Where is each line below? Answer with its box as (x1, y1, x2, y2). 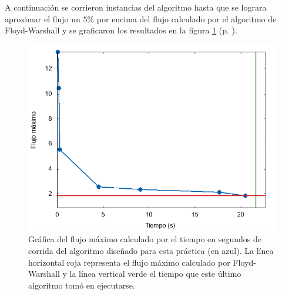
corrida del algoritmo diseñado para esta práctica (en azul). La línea (28, 244, 274, 256)
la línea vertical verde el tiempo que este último (69, 267, 241, 280)
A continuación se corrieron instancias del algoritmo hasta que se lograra (5, 1, 267, 13)
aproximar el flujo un (5, 12, 80, 25)
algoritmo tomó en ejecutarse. (28, 279, 135, 291)
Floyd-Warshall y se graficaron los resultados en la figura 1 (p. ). (5, 24, 237, 36)
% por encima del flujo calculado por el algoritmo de (87, 12, 277, 25)
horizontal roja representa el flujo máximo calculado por (28, 256, 230, 268)
